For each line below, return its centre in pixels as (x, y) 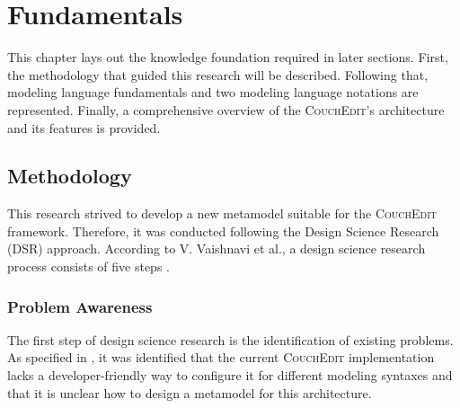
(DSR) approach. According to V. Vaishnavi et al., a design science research (217, 248)
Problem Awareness (80, 306)
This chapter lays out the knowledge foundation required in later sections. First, (228, 57)
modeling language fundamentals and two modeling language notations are (213, 92)
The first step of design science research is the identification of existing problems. (230, 339)
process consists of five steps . (88, 266)
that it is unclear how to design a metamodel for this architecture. (190, 392)
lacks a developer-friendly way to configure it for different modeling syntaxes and (230, 375)
